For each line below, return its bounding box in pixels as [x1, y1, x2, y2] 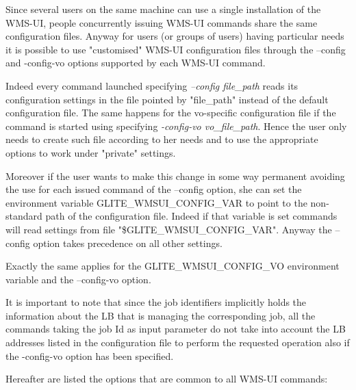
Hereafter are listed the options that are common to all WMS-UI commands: [5, 372, 328, 386]
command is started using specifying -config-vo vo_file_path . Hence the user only [5, 118, 347, 133]
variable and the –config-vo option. [5, 272, 151, 286]
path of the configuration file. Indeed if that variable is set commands [45, 209, 338, 223]
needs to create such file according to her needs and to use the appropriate [5, 132, 318, 146]
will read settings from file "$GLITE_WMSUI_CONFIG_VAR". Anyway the [5, 222, 332, 236]
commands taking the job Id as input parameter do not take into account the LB [5, 322, 346, 336]
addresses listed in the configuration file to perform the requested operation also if [5, 335, 350, 350]
